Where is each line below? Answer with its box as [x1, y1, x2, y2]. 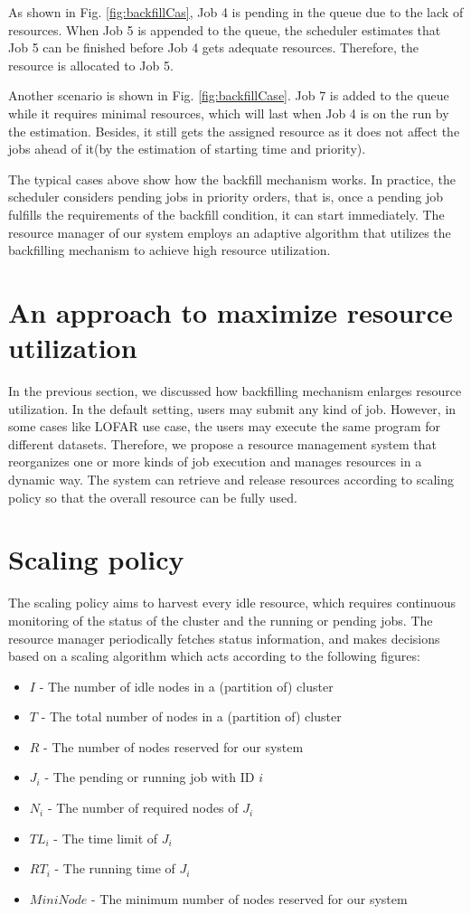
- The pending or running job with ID [44, 768, 255, 787]
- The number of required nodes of [47, 798, 239, 817]
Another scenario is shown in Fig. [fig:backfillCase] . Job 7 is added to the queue [8, 86, 449, 105]
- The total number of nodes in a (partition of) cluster [41, 707, 342, 726]
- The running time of [54, 859, 175, 878]
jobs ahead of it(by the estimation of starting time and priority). [8, 139, 366, 158]
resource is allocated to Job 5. [8, 55, 174, 74]
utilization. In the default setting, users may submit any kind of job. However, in [8, 399, 457, 418]
